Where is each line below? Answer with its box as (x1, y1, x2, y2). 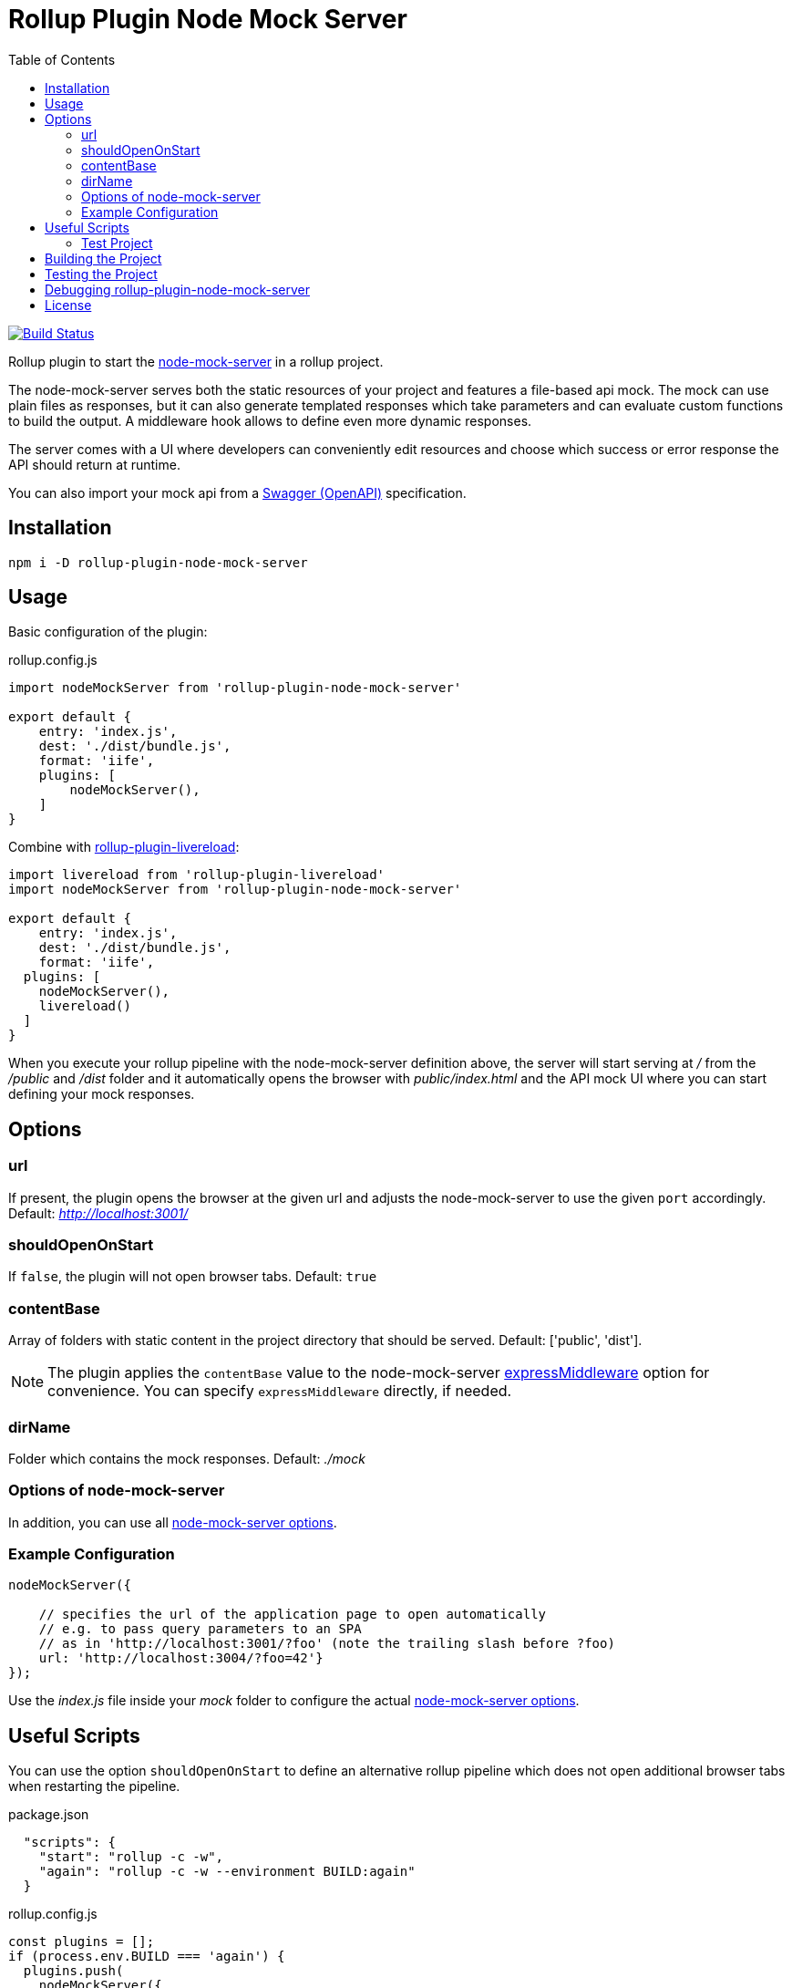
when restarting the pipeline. (8, 1778, 180, 1795)
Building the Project (45, 250, 162, 266)
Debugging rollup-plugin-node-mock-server (45, 281, 310, 297)
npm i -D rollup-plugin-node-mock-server (8, 554, 308, 570)
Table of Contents (8, 51, 116, 67)
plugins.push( (23, 1963, 124, 1979)
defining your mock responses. (8, 1086, 195, 1103)
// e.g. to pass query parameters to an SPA (38, 1621, 362, 1637)
